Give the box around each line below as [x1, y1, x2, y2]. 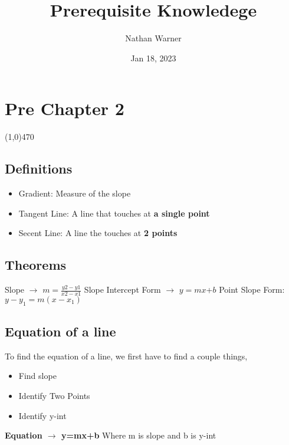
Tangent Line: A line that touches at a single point [18, 207, 210, 219]
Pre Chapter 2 [5, 96, 124, 120]
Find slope [18, 369, 57, 382]
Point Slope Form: [219, 283, 285, 296]
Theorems [5, 256, 67, 274]
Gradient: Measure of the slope [18, 187, 131, 199]
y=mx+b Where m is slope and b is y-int [61, 429, 216, 441]
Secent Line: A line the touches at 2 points [18, 227, 178, 239]
